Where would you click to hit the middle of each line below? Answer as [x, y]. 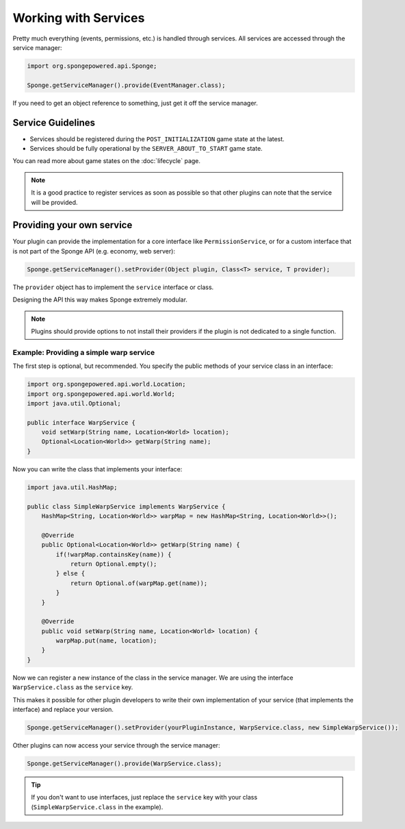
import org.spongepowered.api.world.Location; [106, 384]
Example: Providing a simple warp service [84, 352]
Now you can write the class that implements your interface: [97, 469]
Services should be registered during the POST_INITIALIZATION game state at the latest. [157, 139]
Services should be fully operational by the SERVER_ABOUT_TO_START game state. [146, 148]
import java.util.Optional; [74, 403]
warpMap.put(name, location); [106, 641]
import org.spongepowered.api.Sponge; [92, 66]
